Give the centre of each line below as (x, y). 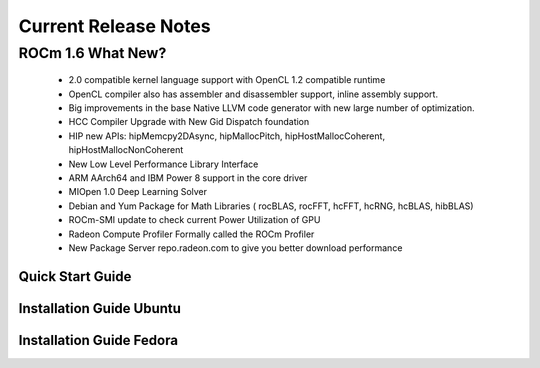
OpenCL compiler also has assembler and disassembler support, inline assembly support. (253, 94)
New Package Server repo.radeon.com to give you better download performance (235, 247)
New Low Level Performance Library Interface (163, 164)
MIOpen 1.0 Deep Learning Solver (138, 192)
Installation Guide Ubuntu (100, 308)
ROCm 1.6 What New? (92, 53)
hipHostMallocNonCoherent (126, 150)
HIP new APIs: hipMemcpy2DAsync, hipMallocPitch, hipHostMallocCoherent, (226, 136)
